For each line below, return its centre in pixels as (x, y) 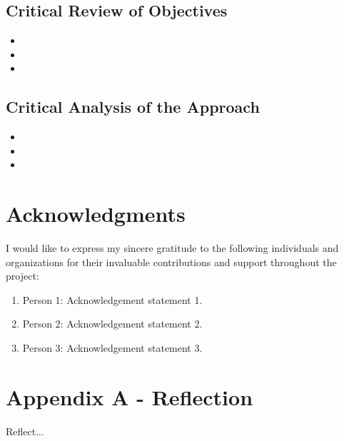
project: (22, 276)
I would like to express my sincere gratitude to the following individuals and (172, 248)
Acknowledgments (96, 214)
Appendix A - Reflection (130, 396)
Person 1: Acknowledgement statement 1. (112, 299)
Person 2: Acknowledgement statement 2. (112, 324)
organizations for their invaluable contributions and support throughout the (171, 262)
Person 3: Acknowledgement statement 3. (112, 348)
